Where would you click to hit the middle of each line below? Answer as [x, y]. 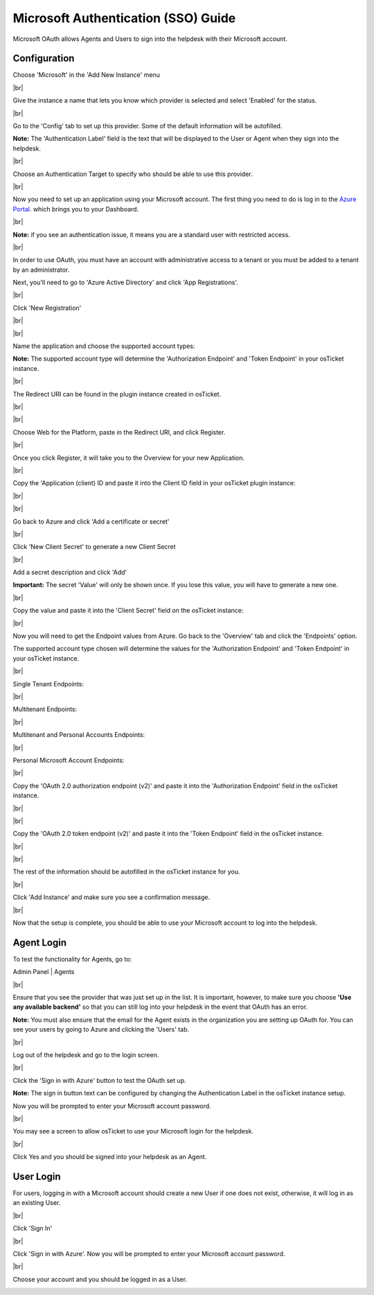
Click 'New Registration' [47, 308]
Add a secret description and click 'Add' [70, 573]
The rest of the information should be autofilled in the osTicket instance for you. [126, 872]
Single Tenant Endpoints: [48, 684]
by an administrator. [41, 270]
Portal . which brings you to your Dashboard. [76, 209]
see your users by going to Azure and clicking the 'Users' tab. [101, 1029]
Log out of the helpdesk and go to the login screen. [86, 1055]
